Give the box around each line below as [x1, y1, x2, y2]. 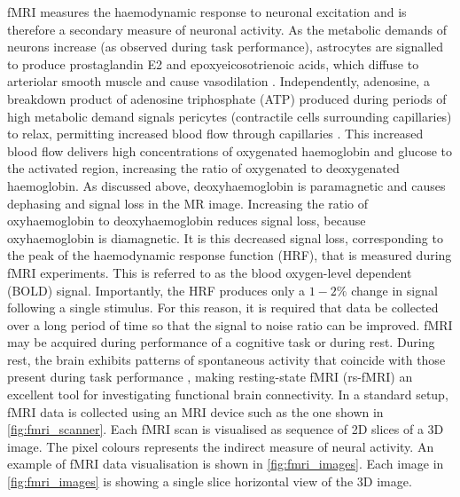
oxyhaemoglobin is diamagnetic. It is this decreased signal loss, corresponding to [7, 228, 443, 247]
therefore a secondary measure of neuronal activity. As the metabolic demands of [7, 20, 447, 38]
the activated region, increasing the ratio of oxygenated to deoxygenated [7, 159, 400, 177]
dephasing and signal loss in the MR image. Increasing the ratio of [7, 193, 369, 212]
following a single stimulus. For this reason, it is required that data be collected [7, 298, 439, 317]
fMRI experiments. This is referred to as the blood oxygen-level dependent [7, 263, 412, 281]
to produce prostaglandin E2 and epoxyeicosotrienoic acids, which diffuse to [7, 54, 419, 73]
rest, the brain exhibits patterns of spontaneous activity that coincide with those [7, 350, 446, 368]
